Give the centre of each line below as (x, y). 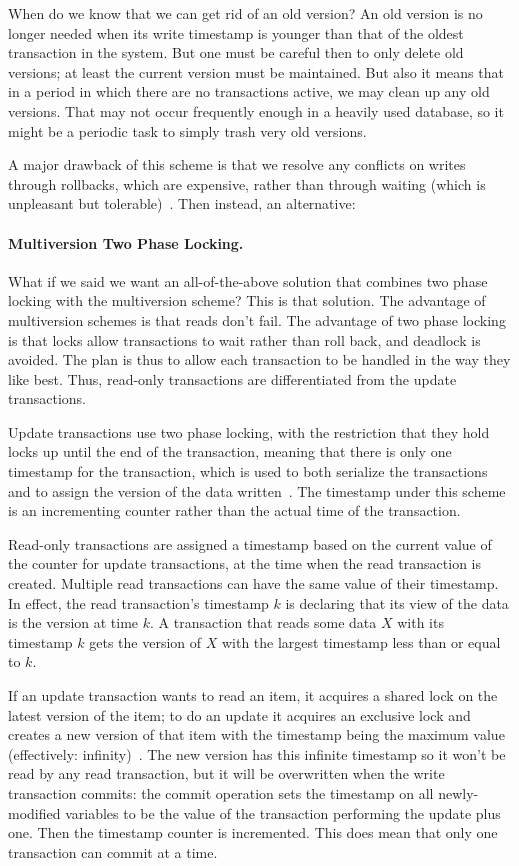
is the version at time (73, 622)
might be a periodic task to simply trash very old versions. (187, 130)
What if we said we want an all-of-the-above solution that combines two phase (248, 280)
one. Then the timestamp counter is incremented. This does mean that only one (253, 832)
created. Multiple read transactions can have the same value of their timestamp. (253, 583)
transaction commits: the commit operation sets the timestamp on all (221, 792)
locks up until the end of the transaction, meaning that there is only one (230, 451)
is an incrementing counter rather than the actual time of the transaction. (234, 510)
